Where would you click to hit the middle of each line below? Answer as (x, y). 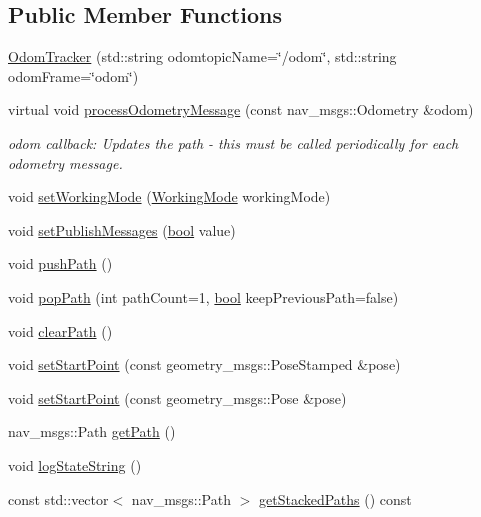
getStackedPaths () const (335, 498)
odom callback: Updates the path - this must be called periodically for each (233, 142)
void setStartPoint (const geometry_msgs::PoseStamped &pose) (204, 364)
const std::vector (58, 498)
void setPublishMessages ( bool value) (122, 229)
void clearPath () (60, 330)
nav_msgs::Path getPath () (92, 431)
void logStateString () (75, 464)
